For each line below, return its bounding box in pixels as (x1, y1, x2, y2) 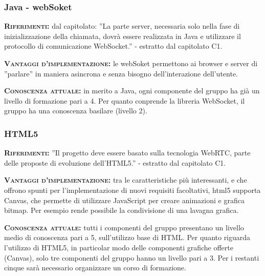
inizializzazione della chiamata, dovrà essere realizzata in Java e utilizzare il (4, 30, 241, 41)
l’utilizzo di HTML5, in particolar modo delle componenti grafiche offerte (4, 242, 233, 252)
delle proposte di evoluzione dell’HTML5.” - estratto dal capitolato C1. (4, 157, 226, 168)
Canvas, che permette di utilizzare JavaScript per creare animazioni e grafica (4, 194, 245, 205)
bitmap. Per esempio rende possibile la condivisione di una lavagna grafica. (4, 205, 239, 215)
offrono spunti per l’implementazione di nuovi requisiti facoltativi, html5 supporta (4, 184, 261, 195)
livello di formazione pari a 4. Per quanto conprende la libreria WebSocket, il (4, 95, 245, 106)
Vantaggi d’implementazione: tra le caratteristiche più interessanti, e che (4, 174, 247, 185)
